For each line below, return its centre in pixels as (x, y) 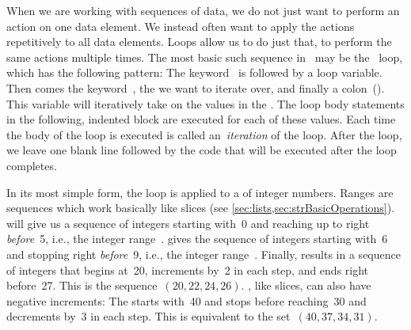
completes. (32, 165)
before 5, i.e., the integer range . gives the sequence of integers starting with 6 (197, 239)
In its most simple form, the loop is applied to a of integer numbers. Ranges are (200, 192)
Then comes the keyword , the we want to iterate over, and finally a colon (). (196, 87)
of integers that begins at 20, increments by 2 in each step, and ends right (188, 269)
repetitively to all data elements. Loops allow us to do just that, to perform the (199, 42)
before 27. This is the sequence (82, 285)
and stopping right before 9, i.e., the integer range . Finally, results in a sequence (204, 254)
